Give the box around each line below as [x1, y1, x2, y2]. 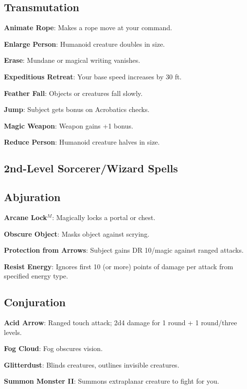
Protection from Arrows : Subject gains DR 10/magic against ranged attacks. [4, 245, 244, 255]
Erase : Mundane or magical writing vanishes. [4, 55, 141, 65]
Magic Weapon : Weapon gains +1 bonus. [4, 120, 133, 130]
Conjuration [4, 295, 66, 310]
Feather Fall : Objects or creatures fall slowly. [4, 88, 143, 98]
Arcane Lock [4, 212, 47, 222]
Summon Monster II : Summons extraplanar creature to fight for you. [4, 376, 219, 386]
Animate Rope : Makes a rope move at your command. [4, 22, 172, 33]
